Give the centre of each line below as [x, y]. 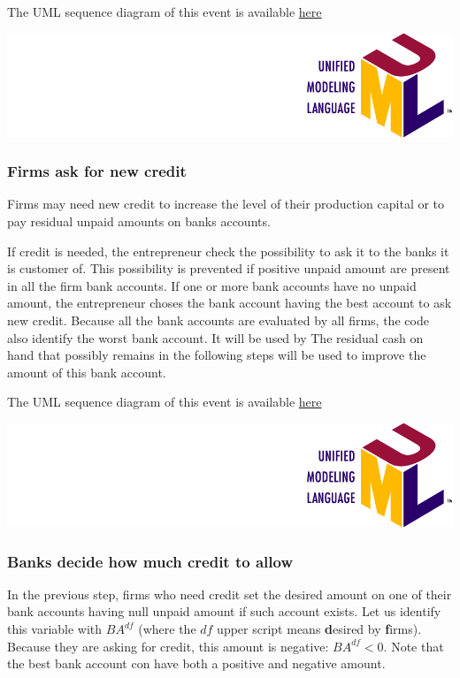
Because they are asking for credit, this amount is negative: [168, 646]
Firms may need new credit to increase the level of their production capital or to [226, 204]
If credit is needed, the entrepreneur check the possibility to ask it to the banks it [228, 251]
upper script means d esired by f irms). [319, 628]
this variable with [55, 628]
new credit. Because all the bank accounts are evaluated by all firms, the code [218, 320]
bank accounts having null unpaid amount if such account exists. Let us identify [224, 611]
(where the [167, 628]
